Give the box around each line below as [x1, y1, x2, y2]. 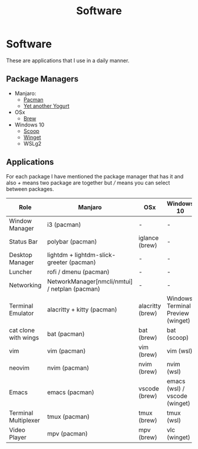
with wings [9, 333, 39, 341]
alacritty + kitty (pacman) [47, 305, 117, 314]
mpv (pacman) [47, 430, 88, 438]
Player [9, 433, 27, 441]
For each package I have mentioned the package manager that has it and [6, 173, 184, 180]
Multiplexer [9, 416, 40, 424]
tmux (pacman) [47, 412, 90, 421]
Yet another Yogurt [23, 102, 70, 109]
